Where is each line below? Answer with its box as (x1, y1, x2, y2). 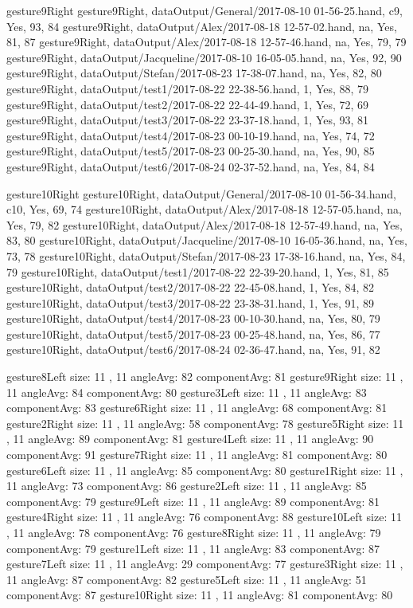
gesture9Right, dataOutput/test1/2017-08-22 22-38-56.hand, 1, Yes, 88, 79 (6, 80, 369, 96)
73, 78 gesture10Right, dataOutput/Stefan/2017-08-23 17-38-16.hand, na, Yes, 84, (6, 247, 406, 264)
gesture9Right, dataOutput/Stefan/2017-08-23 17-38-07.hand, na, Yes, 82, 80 (6, 65, 382, 81)
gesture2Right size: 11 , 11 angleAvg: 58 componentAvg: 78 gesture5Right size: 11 (6, 414, 404, 431)
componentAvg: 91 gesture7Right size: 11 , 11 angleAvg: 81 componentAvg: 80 (6, 446, 388, 463)
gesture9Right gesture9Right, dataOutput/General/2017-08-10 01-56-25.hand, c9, (6, 2, 403, 18)
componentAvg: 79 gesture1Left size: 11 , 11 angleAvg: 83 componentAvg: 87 (6, 539, 380, 556)
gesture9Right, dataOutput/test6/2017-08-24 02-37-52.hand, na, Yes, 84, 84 (6, 158, 375, 175)
